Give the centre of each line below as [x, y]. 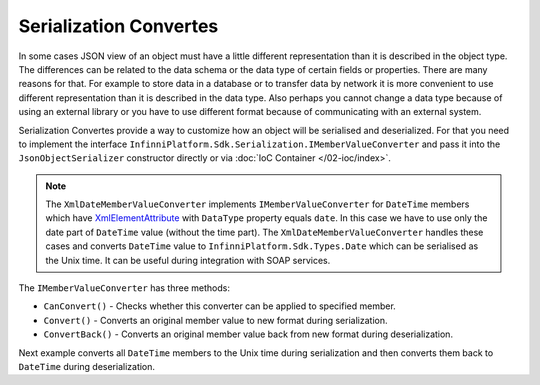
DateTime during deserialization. [86, 366]
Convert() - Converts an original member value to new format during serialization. [215, 320]
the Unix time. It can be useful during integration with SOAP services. [188, 260]
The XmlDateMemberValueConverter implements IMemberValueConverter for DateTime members [257, 204]
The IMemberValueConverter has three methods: [124, 288]
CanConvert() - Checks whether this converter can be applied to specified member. [220, 306]
